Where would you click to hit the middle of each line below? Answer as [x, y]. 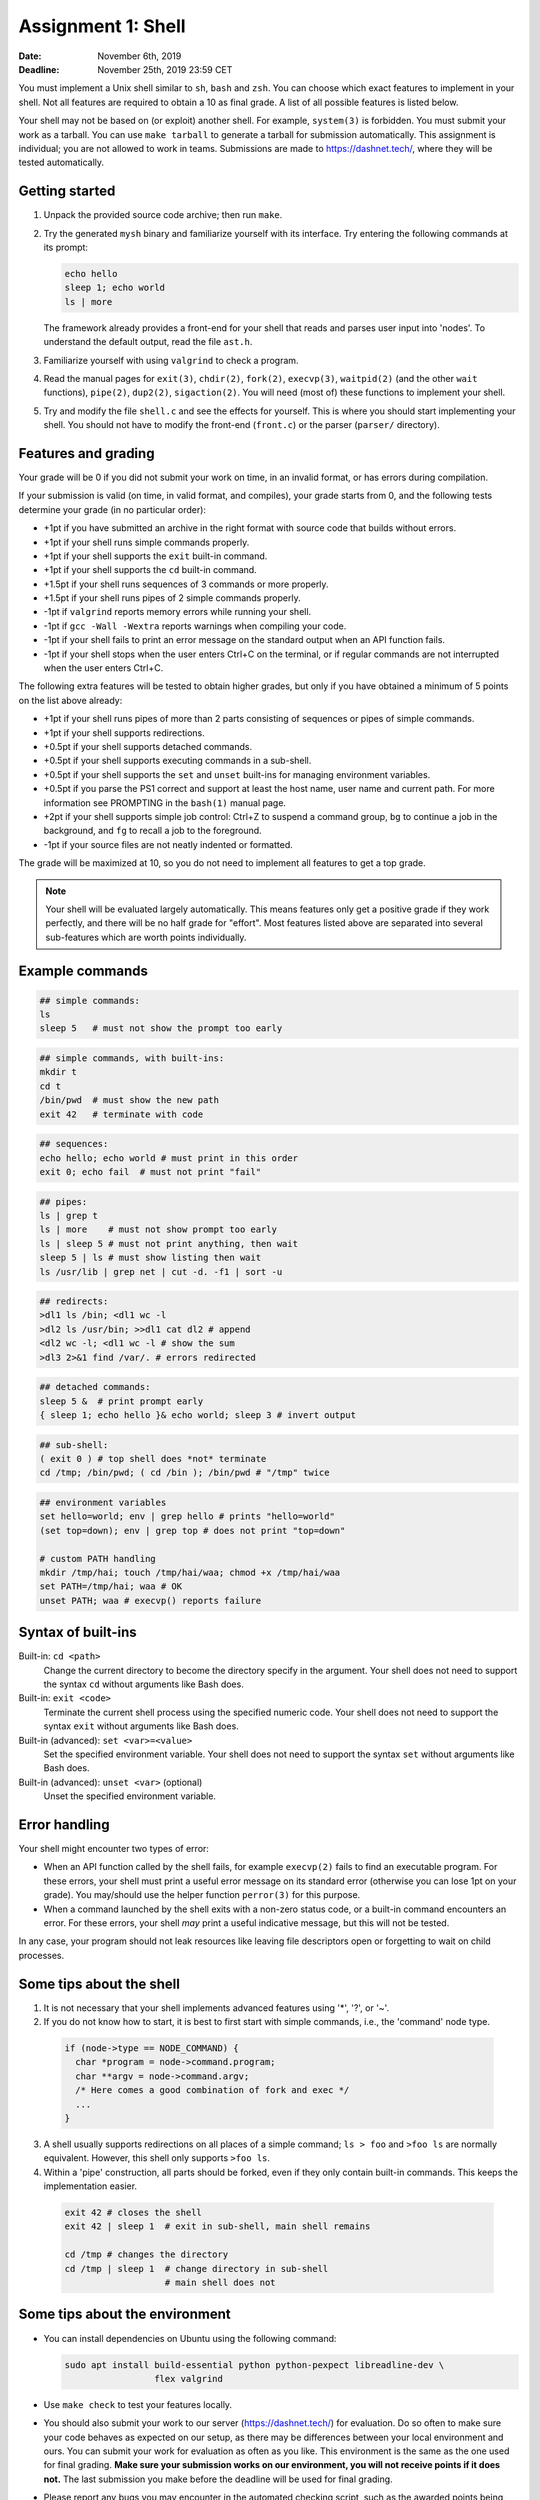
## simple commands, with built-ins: [132, 1058]
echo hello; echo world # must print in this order [169, 1158]
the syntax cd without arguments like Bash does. [143, 1684]
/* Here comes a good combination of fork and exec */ [212, 2090]
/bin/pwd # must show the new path [129, 1100]
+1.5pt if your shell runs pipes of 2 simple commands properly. [172, 598]
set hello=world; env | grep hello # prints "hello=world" [187, 1516]
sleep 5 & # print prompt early [121, 1401]
